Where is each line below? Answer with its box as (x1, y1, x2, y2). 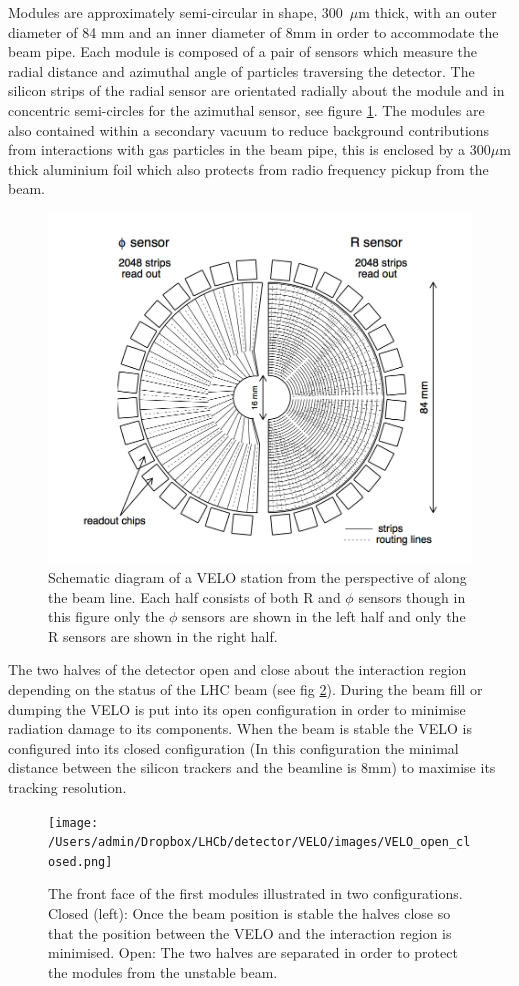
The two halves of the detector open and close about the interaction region (8, 659, 467, 680)
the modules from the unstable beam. (48, 961, 278, 982)
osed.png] (48, 854, 113, 869)
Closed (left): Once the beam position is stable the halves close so (48, 903, 451, 924)
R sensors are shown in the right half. (48, 625, 278, 646)
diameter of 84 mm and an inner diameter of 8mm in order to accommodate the (8, 21, 499, 42)
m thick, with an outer (358, 2, 497, 22)
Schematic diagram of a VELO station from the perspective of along (48, 566, 467, 587)
